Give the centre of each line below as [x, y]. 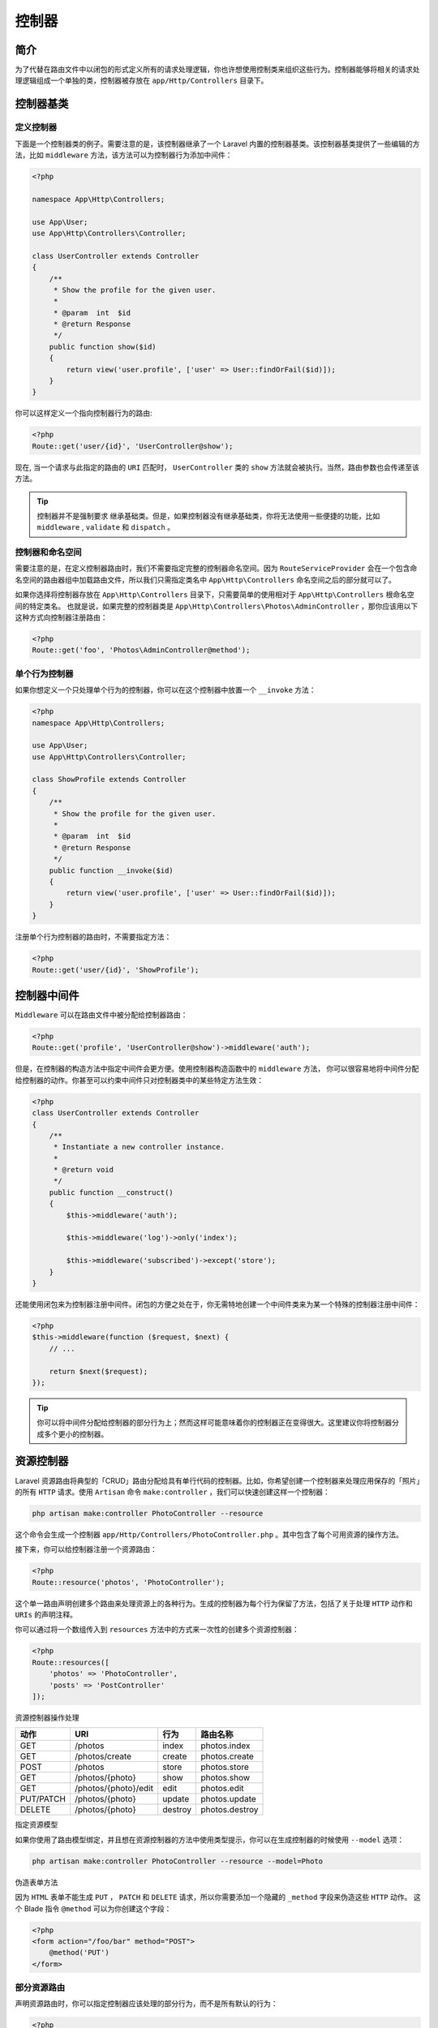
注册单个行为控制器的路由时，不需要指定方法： [93, 937]
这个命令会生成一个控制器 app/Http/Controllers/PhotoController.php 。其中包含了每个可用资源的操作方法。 [209, 1534]
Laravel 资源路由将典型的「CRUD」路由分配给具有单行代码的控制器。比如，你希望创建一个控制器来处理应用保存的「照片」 [218, 1480]
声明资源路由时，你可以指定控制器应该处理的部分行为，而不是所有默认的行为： [146, 2004]
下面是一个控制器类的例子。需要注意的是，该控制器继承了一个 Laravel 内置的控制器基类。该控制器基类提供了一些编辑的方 [217, 144]
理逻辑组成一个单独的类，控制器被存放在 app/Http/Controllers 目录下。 [142, 80]
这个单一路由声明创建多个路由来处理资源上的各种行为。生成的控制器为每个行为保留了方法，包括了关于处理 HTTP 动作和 [214, 1603]
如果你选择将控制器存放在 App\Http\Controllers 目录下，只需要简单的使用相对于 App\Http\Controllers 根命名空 [215, 595]
